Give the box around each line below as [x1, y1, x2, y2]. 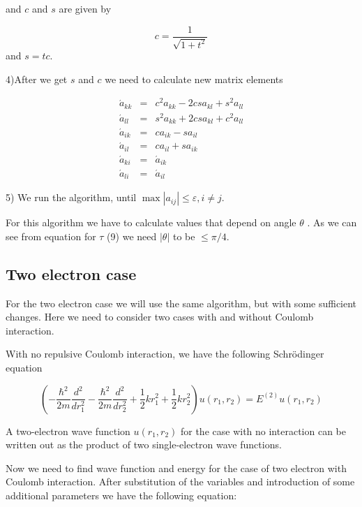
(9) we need [107, 228, 157, 243]
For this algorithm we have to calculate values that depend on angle [6, 215, 296, 230]
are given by [59, 1, 112, 15]
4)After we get [6, 71, 68, 86]
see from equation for [6, 228, 96, 243]
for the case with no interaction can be [180, 423, 346, 438]
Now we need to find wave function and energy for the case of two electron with [6, 460, 347, 475]
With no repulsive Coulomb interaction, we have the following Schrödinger [6, 346, 324, 361]
